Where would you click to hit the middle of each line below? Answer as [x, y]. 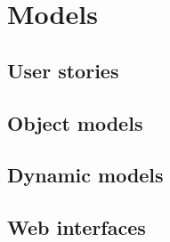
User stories [63, 70]
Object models [75, 122]
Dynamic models [85, 175]
